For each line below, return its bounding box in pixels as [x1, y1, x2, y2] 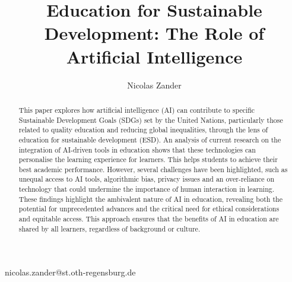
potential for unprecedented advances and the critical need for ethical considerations [18, 204, 280, 214]
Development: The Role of [44, 21, 265, 45]
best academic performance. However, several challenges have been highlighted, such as [18, 164, 288, 174]
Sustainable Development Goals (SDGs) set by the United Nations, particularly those [18, 115, 283, 125]
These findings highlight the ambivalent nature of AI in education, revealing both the [18, 194, 283, 204]
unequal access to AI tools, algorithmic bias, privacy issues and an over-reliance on [18, 174, 275, 184]
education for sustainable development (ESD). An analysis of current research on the [18, 134, 281, 144]
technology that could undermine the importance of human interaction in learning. [18, 184, 275, 194]
